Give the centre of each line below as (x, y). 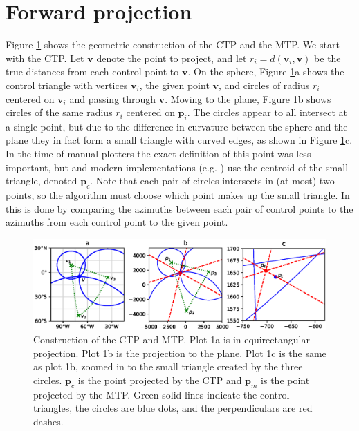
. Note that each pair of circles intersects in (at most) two (212, 181)
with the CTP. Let (45, 58)
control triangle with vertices (67, 85)
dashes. (48, 421)
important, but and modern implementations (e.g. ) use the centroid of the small (177, 167)
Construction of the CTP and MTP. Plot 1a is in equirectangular (172, 339)
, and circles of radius (264, 85)
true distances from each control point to (92, 71)
